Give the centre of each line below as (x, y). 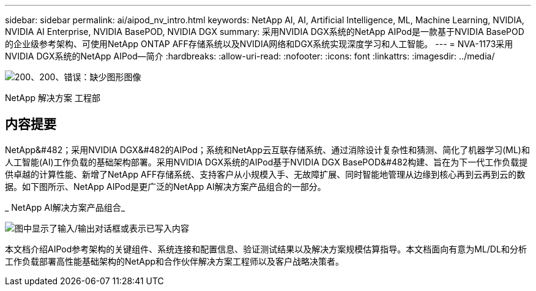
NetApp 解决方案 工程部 (53, 98)
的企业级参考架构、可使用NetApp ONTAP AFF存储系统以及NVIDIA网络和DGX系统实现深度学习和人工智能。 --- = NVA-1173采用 (259, 44)
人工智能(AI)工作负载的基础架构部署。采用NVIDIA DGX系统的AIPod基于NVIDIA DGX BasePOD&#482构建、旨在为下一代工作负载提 (266, 162)
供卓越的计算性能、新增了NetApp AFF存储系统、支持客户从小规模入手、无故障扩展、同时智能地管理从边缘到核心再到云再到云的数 (265, 174)
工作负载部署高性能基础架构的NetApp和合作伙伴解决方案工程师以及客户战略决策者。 (175, 261)
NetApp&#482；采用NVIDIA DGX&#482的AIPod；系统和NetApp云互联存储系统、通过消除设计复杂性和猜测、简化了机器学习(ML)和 (267, 149)
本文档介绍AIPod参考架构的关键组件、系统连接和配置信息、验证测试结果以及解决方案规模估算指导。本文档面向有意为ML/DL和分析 (266, 249)
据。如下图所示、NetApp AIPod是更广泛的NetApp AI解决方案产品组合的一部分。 (166, 186)
